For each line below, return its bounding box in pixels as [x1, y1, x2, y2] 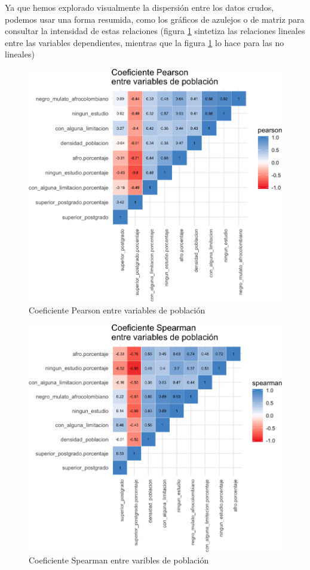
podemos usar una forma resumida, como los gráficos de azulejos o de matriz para [5, 13, 305, 25]
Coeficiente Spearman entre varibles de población [29, 554, 209, 566]
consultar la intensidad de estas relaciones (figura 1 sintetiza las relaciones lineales [5, 25, 305, 37]
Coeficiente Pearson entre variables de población [29, 303, 205, 316]
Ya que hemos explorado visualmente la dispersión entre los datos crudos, [5, 1, 274, 13]
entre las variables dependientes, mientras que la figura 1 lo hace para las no [5, 36, 284, 48]
